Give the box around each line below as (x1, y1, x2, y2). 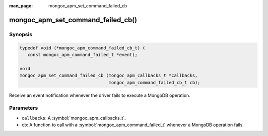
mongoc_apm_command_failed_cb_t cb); (108, 80, 201, 85)
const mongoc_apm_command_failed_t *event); (27, 52, 137, 57)
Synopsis (9, 31, 32, 38)
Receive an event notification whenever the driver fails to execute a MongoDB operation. (9, 92, 191, 98)
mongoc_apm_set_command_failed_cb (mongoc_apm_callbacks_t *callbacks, (19, 73, 198, 79)
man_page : (9, 3, 33, 8)
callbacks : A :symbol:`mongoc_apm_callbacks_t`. (21, 115, 126, 121)
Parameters (9, 104, 38, 111)
